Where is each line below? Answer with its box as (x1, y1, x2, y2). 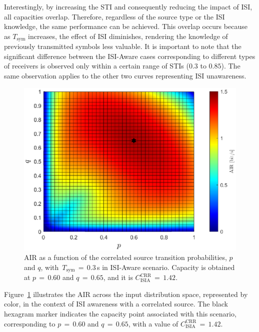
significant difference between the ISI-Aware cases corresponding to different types (4, 50, 255, 61)
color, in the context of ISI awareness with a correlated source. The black (4, 298, 228, 309)
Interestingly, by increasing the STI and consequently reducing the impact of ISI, (4, 1, 252, 11)
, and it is (103, 272, 133, 282)
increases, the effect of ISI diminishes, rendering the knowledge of (28, 30, 228, 41)
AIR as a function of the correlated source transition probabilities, (24, 252, 227, 262)
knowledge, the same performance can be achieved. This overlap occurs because (4, 21, 247, 31)
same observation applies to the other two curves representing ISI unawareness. (4, 70, 246, 81)
